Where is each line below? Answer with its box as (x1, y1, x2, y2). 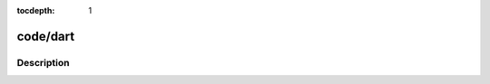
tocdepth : (16, 5, 55, 15)
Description (16, 56, 70, 69)
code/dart (16, 28, 75, 44)
